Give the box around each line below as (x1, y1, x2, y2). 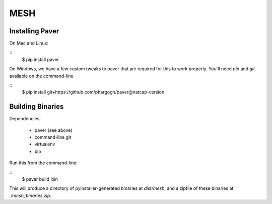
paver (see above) (34, 127, 73, 133)
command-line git (34, 134, 72, 140)
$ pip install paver (22, 56, 59, 63)
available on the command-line (9, 73, 74, 79)
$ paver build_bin (22, 176, 58, 182)
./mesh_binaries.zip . (9, 192, 51, 198)
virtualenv (34, 141, 55, 147)
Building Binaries (9, 103, 64, 111)
